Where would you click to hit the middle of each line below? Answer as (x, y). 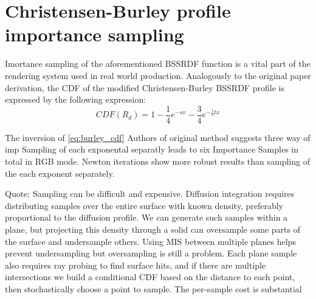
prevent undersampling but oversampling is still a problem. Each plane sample (151, 253)
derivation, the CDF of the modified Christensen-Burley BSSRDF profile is (145, 87)
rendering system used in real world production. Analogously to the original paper (158, 75)
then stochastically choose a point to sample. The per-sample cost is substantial (153, 288)
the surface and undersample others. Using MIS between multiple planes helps (150, 241)
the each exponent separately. (60, 173)
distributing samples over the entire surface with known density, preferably (144, 205)
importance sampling (94, 34)
